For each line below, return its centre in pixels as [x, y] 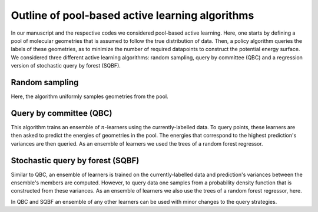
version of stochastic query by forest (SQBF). [66, 66]
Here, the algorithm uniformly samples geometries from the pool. [90, 96]
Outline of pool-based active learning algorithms [132, 15]
